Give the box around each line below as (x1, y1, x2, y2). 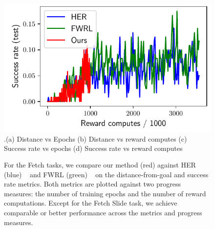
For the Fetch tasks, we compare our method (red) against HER (4, 159, 196, 169)
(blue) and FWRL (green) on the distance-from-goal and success (4, 169, 209, 179)
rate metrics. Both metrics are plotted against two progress (4, 179, 181, 189)
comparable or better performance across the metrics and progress (4, 207, 202, 217)
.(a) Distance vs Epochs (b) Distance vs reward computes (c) (4, 133, 187, 144)
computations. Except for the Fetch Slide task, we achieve (4, 198, 177, 208)
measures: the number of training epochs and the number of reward (4, 188, 206, 198)
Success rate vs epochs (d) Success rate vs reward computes (4, 143, 183, 153)
